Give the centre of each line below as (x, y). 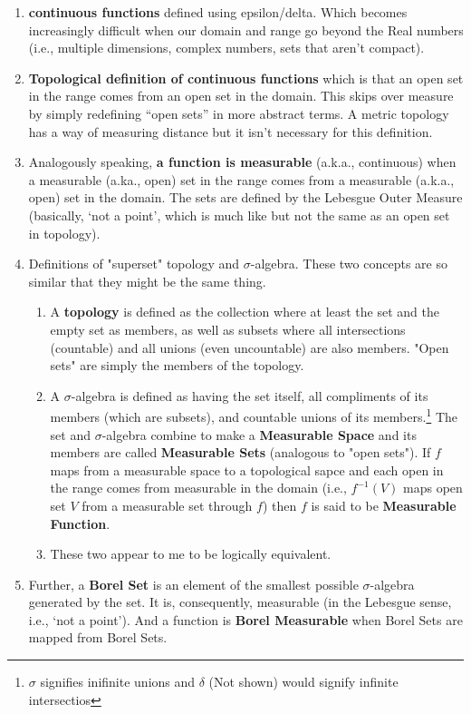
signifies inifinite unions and (118, 682)
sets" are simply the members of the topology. (177, 365)
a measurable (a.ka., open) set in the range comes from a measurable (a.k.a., (241, 179)
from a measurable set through (167, 505)
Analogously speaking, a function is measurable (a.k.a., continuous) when (242, 162)
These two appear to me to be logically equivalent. (191, 554)
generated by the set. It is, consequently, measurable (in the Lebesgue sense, (240, 602)
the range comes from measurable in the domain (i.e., (198, 488)
